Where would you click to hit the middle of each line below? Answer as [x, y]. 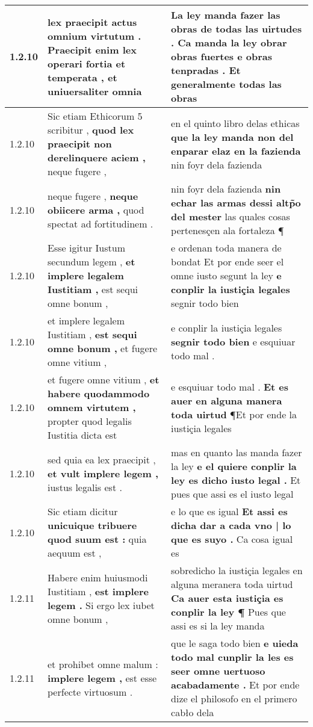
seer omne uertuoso [218, 671]
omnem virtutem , [92, 407]
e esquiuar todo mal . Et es [230, 386]
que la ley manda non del [232, 137]
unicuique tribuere [92, 525]
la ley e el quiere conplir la [234, 466]
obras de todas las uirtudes [237, 29]
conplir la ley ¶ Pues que [228, 612]
